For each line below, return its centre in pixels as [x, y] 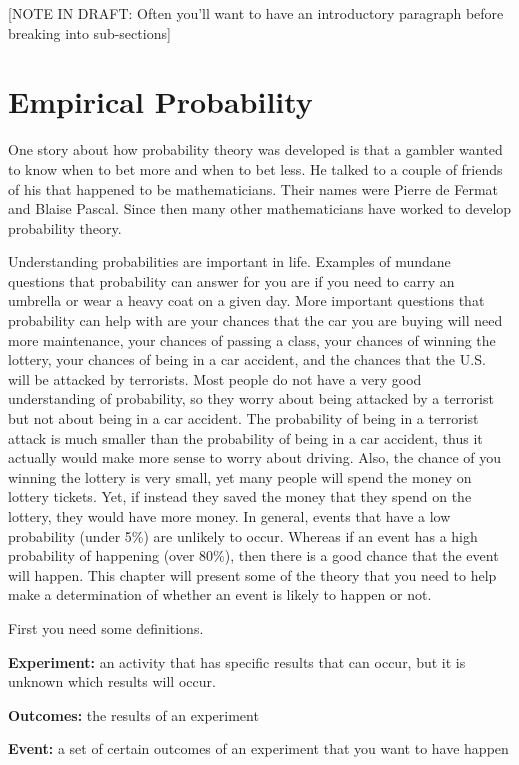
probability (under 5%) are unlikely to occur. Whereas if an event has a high [243, 535]
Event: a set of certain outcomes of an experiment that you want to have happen [258, 748]
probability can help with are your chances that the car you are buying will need [255, 320]
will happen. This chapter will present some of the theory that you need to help [252, 574]
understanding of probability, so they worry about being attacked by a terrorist [251, 398]
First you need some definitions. [106, 627]
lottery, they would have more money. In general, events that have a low [229, 516]
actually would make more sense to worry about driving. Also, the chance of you [255, 457]
